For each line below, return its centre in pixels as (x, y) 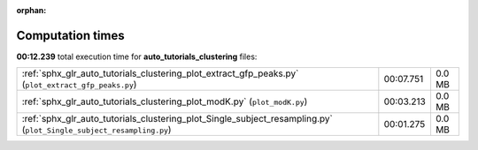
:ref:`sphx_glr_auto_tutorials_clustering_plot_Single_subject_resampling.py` (177, 119)
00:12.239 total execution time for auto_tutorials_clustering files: (137, 56)
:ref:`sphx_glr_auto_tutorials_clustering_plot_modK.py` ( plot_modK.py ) (165, 101)
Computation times (70, 35)
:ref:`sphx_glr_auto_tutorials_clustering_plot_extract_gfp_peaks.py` (160, 73)
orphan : (31, 10)
